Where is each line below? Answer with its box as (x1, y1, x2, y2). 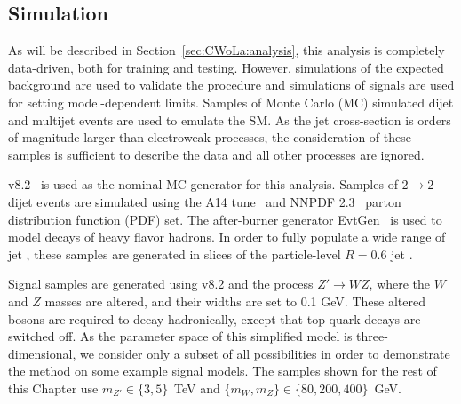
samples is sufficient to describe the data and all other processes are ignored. (8, 145, 425, 163)
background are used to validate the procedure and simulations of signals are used (8, 75, 455, 94)
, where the (369, 274, 431, 293)
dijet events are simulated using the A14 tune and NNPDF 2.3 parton (8, 192, 401, 210)
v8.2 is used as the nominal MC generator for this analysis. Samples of (8, 175, 398, 194)
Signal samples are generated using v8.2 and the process (8, 274, 314, 293)
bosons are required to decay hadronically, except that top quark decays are (8, 309, 421, 328)
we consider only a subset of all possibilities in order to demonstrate (79, 344, 450, 362)
